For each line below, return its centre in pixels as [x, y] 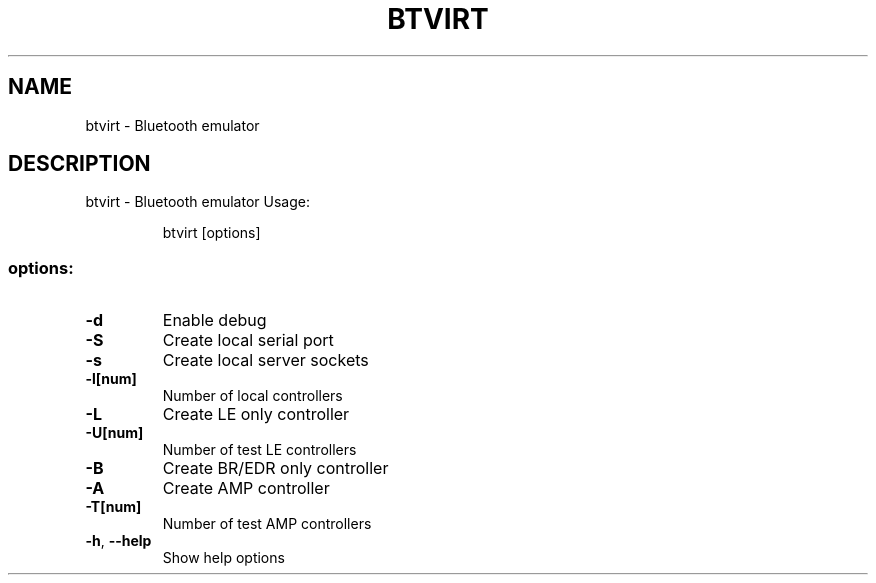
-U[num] [114, 433]
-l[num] [111, 379]
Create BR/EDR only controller [275, 468]
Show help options [223, 558]
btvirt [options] [211, 233]
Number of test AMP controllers [267, 524]
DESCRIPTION [79, 164]
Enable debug [214, 320]
